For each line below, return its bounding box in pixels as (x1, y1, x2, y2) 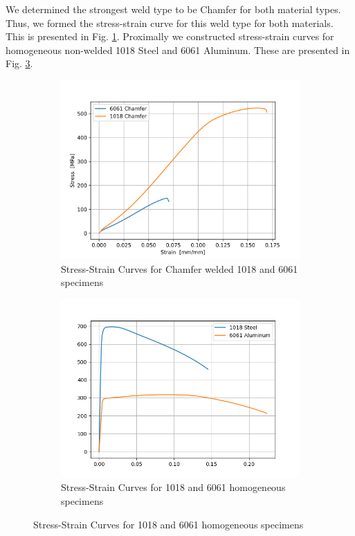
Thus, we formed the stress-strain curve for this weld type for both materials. (6, 15, 334, 30)
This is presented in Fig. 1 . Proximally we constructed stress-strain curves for (6, 29, 334, 44)
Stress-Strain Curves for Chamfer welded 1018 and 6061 (61, 261, 298, 276)
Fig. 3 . (6, 56, 33, 71)
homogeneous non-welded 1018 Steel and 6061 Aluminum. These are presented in (6, 42, 350, 57)
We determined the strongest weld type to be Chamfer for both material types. (6, 2, 341, 16)
